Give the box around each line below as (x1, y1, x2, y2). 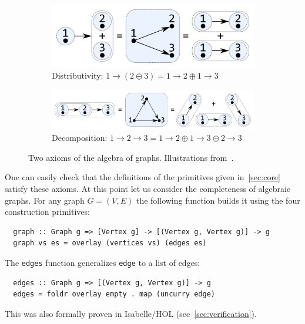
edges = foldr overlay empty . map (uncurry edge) (13, 290, 215, 299)
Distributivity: (52, 69, 103, 82)
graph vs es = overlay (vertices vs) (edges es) (13, 239, 207, 248)
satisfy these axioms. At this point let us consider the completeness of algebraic (5, 182, 291, 194)
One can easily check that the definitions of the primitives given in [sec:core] (5, 171, 280, 183)
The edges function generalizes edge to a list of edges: (5, 256, 200, 268)
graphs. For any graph (5, 194, 85, 206)
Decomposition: (52, 131, 108, 144)
